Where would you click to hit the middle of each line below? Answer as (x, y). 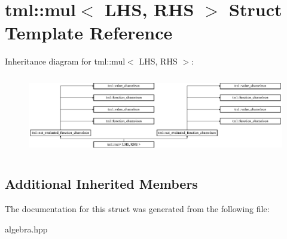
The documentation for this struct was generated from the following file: (137, 208)
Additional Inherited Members (101, 184)
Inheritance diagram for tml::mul (65, 61)
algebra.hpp (26, 229)
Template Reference (89, 33)
